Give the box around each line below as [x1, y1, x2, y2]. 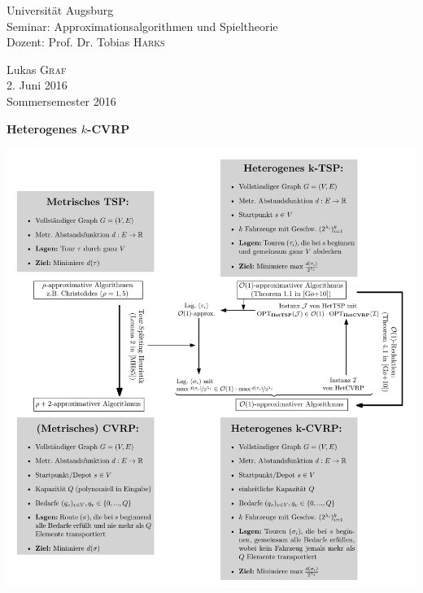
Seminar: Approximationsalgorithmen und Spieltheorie [7, 17, 278, 34]
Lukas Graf [7, 60, 67, 77]
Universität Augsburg [7, 2, 114, 18]
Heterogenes [7, 120, 77, 137]
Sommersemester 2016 [7, 92, 116, 109]
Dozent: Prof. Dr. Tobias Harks [7, 33, 165, 50]
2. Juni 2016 [7, 76, 68, 94]
